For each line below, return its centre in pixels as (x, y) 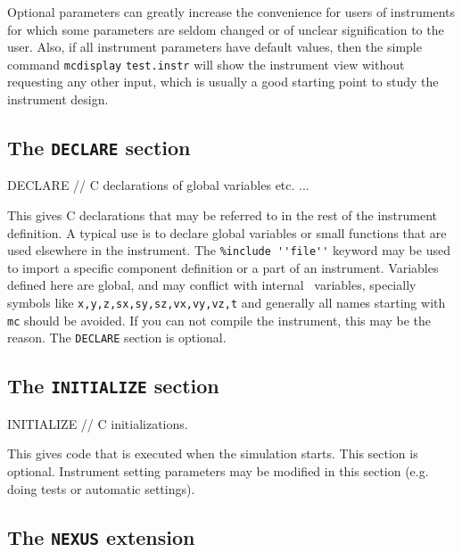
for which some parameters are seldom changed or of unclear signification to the (226, 29)
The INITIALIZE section (113, 386)
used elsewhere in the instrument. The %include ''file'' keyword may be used (229, 250)
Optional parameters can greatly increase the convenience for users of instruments (231, 12)
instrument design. (58, 99)
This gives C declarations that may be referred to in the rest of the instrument (223, 215)
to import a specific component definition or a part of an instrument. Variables (223, 267)
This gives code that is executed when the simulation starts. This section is (213, 453)
